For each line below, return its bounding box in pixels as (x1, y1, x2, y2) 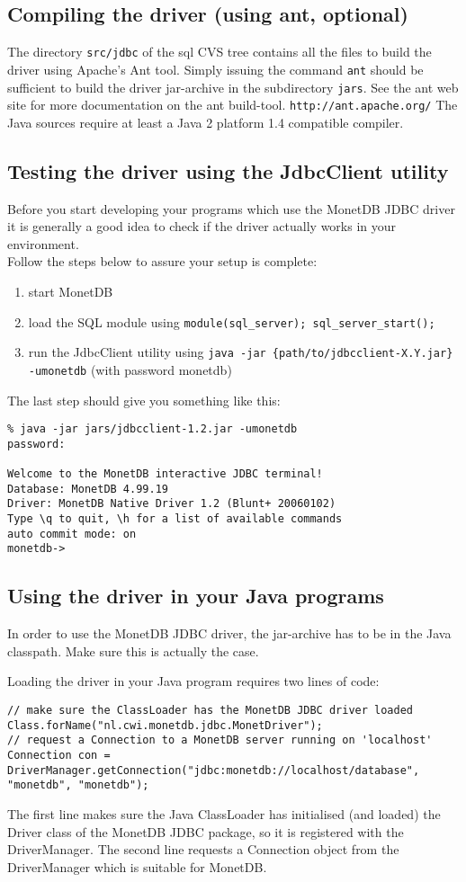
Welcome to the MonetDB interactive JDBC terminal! (7, 468, 323, 481)
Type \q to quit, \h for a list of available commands (7, 512, 343, 526)
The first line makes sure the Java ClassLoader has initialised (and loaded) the (7, 804, 441, 823)
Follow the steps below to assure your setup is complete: (7, 252, 318, 271)
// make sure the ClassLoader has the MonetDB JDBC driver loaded (7, 704, 414, 717)
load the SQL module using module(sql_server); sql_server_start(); (28, 312, 435, 331)
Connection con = (7, 749, 111, 762)
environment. (7, 234, 79, 253)
